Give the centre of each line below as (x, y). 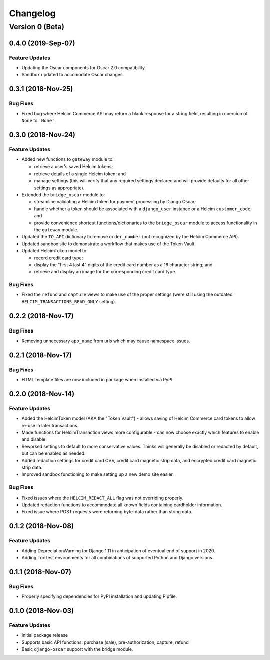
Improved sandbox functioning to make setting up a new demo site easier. (98, 474)
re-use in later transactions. (50, 425)
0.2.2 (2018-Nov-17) (42, 316)
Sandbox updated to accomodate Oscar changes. (73, 75)
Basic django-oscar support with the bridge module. (77, 649)
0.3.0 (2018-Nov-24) (42, 135)
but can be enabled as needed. (54, 453)
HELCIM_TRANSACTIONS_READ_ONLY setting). (69, 301)
